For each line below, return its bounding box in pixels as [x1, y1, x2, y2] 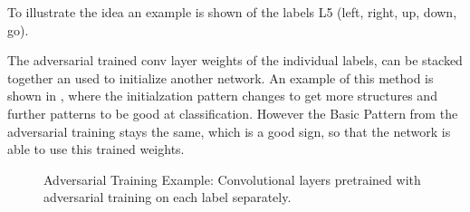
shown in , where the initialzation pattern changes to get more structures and [7, 86, 437, 105]
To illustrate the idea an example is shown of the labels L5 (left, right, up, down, [7, 3, 457, 21]
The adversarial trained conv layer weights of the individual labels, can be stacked [7, 51, 463, 70]
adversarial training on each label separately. [43, 188, 292, 207]
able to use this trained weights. [7, 140, 185, 159]
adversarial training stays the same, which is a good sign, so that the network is [7, 121, 451, 140]
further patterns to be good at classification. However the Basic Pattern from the [7, 103, 458, 122]
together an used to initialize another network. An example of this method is [7, 68, 434, 87]
